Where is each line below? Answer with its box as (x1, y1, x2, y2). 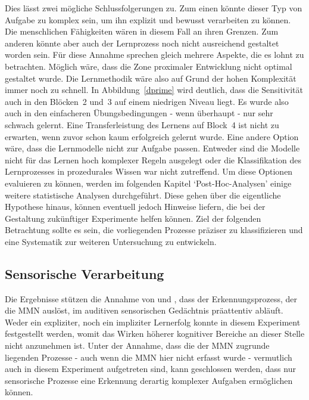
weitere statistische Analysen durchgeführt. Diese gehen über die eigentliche (5, 188, 281, 201)
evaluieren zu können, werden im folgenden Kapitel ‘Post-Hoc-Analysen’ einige (5, 176, 292, 189)
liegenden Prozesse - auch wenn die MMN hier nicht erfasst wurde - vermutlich (5, 351, 292, 363)
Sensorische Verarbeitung (5, 264, 164, 283)
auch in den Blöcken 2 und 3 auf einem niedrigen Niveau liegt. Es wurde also (5, 95, 289, 107)
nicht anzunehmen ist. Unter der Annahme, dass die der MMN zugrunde (5, 339, 270, 352)
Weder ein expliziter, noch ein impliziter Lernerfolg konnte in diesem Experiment (5, 315, 301, 328)
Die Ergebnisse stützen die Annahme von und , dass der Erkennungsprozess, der (5, 292, 298, 305)
